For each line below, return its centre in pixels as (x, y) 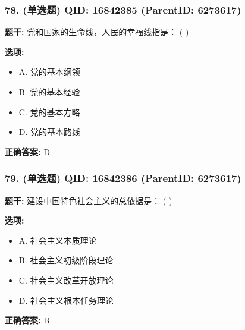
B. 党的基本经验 (49, 92)
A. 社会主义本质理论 (58, 240)
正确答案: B (27, 320)
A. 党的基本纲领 (49, 72)
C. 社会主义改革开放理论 (66, 280)
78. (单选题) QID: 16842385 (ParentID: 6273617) (123, 9)
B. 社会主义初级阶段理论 (66, 260)
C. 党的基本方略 (49, 111)
